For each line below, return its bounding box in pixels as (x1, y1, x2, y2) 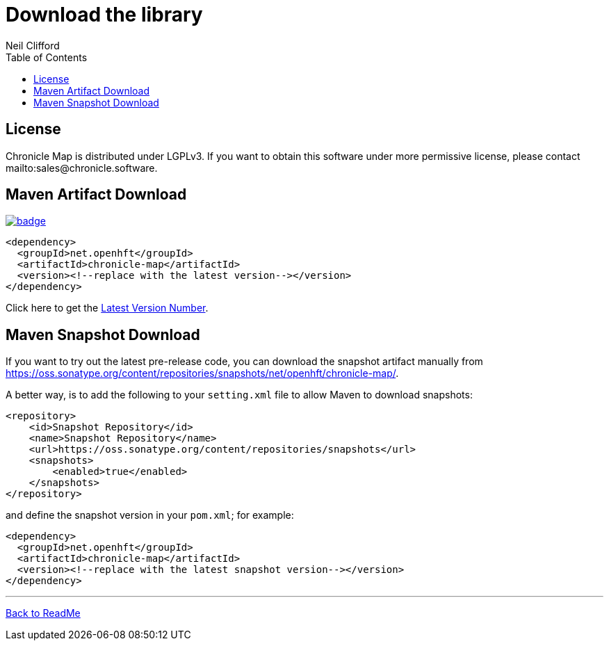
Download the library (6, 3, 203, 26)
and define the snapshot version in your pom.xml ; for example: (6, 509, 294, 522)
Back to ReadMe (6, 607, 81, 620)
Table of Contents (6, 51, 88, 63)
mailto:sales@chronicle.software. (6, 161, 158, 174)
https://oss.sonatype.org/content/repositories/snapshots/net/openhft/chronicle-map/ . (6, 367, 399, 380)
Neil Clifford (6, 39, 60, 51)
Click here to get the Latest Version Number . (6, 302, 209, 314)
